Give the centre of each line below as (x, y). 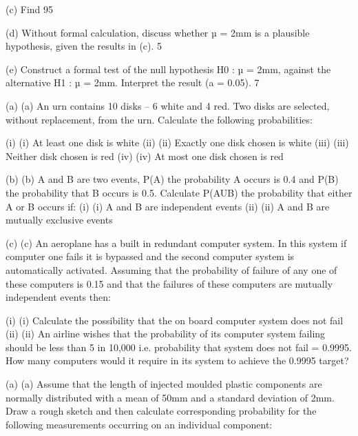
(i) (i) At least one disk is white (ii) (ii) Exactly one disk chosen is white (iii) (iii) (177, 142)
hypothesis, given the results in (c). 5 (84, 46)
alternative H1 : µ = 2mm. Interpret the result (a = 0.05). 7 (133, 82)
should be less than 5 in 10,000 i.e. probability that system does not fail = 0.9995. (179, 347)
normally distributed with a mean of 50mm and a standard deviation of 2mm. (170, 397)
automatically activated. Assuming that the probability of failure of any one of (171, 269)
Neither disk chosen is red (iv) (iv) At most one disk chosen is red (145, 156)
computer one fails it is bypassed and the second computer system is (150, 256)
